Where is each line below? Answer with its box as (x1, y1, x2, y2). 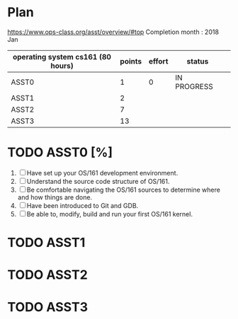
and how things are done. (17, 192, 93, 202)
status (186, 56, 209, 66)
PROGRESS (175, 81, 214, 91)
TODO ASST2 (7, 267, 89, 283)
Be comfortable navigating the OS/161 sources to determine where (26, 185, 221, 194)
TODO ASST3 (7, 299, 89, 315)
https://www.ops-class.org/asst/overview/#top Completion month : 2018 (7, 28, 220, 36)
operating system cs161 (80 (13, 52, 112, 62)
